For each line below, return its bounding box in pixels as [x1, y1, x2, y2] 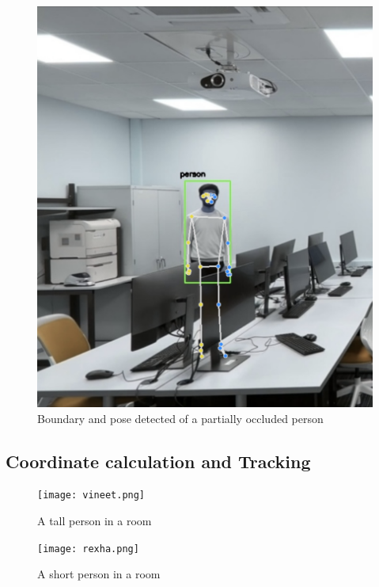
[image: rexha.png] [37, 543, 139, 555]
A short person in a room [37, 566, 161, 582]
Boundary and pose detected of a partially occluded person [37, 410, 324, 426]
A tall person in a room [37, 513, 152, 529]
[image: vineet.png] [37, 490, 146, 501]
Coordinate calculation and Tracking [6, 448, 311, 473]
